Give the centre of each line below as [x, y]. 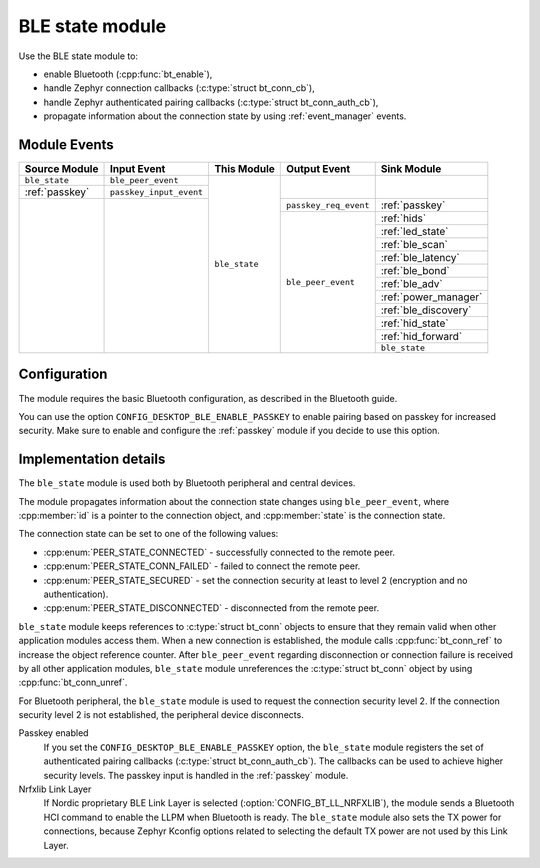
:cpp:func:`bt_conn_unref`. [73, 682]
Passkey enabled [53, 733]
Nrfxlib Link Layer [55, 789]
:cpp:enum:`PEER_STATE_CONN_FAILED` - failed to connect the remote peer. [202, 566]
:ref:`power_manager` [431, 297]
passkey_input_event [156, 191]
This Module [244, 169]
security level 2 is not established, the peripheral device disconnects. [161, 715]
